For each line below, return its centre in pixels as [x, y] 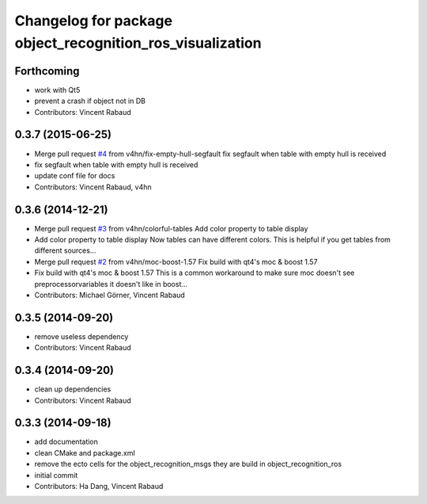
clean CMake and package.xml [85, 452]
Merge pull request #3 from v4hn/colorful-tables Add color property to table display [171, 228]
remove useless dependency [81, 336]
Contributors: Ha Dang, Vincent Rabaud [99, 487]
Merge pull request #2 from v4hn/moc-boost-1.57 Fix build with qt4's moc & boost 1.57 [176, 262]
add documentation [66, 442]
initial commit [56, 475]
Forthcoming [47, 71]
